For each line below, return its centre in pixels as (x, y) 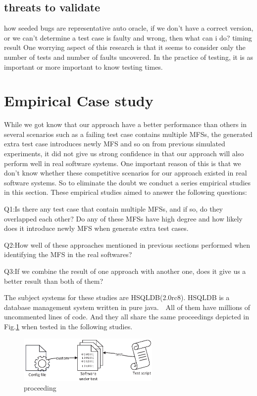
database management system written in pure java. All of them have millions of (127, 307)
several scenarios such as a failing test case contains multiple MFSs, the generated (128, 134)
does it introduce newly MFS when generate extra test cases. (96, 228)
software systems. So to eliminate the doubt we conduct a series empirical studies (128, 182)
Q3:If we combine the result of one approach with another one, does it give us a (125, 271)
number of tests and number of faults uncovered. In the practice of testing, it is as (129, 57)
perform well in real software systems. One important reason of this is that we (123, 163)
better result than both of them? (54, 281)
